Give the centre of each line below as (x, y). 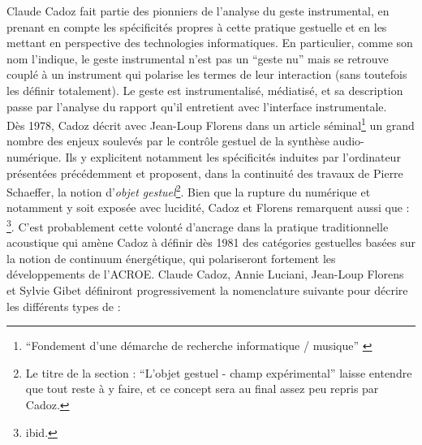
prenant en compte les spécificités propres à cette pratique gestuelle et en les (197, 26)
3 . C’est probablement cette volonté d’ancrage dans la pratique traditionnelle (198, 225)
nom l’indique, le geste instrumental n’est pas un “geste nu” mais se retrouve (198, 58)
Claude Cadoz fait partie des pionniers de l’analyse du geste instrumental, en (198, 11)
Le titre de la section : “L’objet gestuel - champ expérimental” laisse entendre (219, 372)
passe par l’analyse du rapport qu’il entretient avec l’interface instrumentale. (197, 106)
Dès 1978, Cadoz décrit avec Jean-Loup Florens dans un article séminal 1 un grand (211, 124)
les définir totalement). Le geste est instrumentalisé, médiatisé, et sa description (205, 90)
